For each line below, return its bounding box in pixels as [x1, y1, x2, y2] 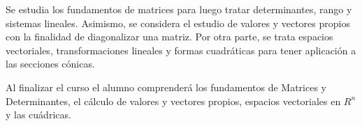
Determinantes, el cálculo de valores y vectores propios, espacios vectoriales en [6, 93, 341, 108]
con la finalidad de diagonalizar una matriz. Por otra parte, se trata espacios [6, 29, 333, 44]
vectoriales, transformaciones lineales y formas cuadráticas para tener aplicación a [6, 42, 356, 57]
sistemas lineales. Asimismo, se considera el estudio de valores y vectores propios [6, 15, 350, 30]
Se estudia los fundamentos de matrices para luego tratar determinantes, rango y [6, 2, 352, 16]
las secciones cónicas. [6, 56, 95, 71]
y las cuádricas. [6, 107, 71, 122]
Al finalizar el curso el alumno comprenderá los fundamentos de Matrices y [6, 79, 326, 94]
